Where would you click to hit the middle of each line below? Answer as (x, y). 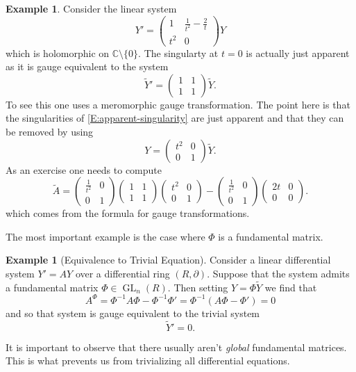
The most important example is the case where (105, 236)
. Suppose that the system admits (278, 273)
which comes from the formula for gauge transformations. (128, 213)
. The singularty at (178, 52)
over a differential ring (122, 273)
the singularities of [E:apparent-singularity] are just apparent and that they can (175, 118)
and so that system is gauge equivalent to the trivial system (133, 313)
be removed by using (50, 131)
